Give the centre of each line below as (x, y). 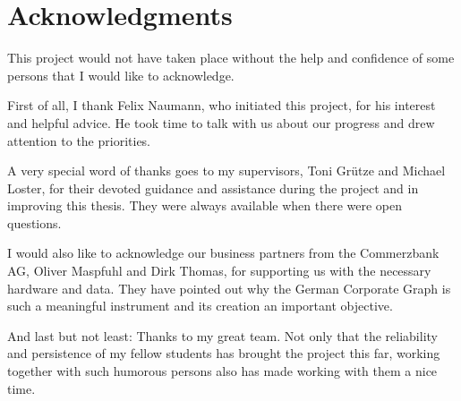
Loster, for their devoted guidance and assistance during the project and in (213, 188)
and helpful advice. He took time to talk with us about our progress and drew (221, 122)
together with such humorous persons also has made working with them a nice (222, 371)
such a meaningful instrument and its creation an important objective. (200, 306)
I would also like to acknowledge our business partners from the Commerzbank (223, 253)
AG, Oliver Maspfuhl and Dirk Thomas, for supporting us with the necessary (219, 271)
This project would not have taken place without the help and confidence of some (231, 58)
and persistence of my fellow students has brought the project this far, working (224, 353)
